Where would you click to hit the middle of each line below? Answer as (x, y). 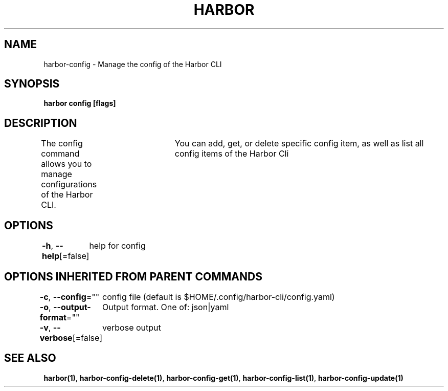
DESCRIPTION (41, 123)
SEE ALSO (30, 358)
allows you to (66, 164)
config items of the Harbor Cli (232, 154)
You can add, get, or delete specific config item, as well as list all (299, 144)
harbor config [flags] (80, 103)
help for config (117, 246)
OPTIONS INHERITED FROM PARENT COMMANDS (133, 276)
